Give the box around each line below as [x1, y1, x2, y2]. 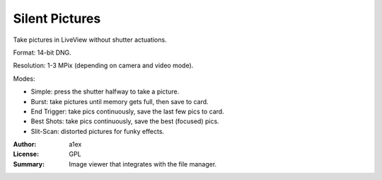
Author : [13, 140, 37, 149]
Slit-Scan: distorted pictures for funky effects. [30, 127, 165, 135]
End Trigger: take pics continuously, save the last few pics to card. [30, 107, 224, 116]
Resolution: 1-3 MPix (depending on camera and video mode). [13, 61, 194, 70]
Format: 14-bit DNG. [13, 48, 72, 57]
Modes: [13, 74, 35, 83]
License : [13, 150, 39, 159]
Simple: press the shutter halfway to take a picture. [30, 87, 180, 96]
